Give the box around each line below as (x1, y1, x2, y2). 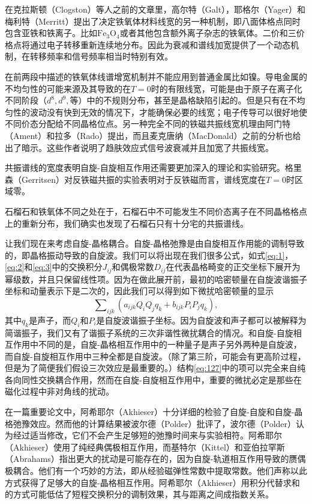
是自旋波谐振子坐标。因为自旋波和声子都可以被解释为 (96, 313, 307, 326)
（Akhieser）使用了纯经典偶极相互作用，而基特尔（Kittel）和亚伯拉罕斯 (5, 440, 285, 453)
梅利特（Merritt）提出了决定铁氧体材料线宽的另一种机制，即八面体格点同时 (5, 14, 301, 27)
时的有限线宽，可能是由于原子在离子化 (151, 82, 302, 94)
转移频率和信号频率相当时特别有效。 (29, 50, 173, 63)
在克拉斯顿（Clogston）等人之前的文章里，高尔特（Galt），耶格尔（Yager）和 (5, 3, 306, 15)
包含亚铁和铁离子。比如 (5, 26, 97, 39)
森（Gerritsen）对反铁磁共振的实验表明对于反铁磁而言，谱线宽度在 (5, 173, 266, 185)
